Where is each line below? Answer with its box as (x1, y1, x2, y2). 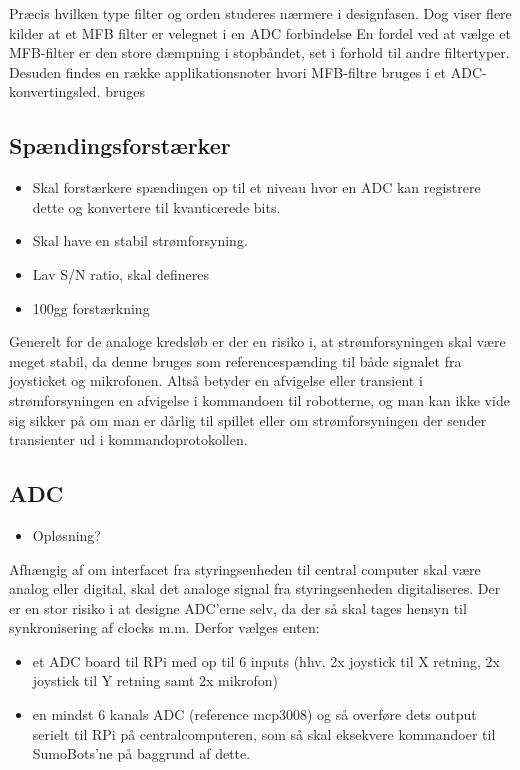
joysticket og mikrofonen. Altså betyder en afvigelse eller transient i (9, 370, 423, 391)
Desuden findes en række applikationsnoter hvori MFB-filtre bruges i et (9, 61, 447, 82)
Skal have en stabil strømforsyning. (32, 230, 248, 251)
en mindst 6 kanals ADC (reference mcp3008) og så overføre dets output (32, 704, 477, 725)
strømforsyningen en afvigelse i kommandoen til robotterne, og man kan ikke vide (9, 389, 510, 410)
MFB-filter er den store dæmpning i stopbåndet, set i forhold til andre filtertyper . (9, 42, 510, 63)
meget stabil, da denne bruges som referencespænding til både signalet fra (9, 350, 462, 371)
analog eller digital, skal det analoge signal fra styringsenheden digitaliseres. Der (9, 578, 501, 599)
